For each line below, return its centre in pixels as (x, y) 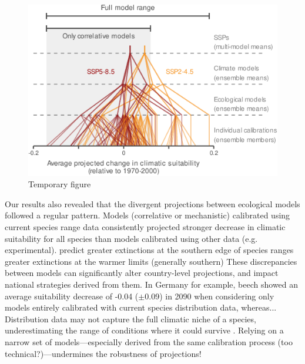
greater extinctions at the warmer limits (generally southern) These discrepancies (151, 261)
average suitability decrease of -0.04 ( (72, 296)
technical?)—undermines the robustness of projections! (103, 353)
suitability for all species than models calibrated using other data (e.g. (131, 238)
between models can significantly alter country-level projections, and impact (142, 273)
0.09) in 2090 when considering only (210, 296)
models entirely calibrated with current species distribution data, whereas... (141, 307)
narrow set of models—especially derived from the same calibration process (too (149, 341)
